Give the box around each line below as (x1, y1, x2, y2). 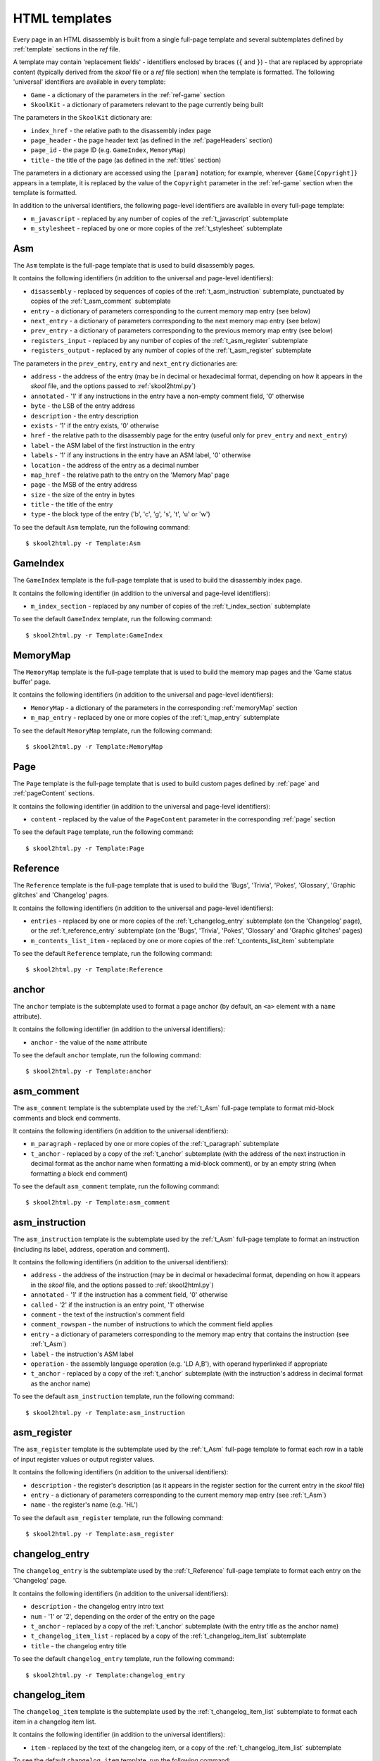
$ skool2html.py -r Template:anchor (25, 1067, 152, 1076)
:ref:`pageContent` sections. (13, 789, 95, 797)
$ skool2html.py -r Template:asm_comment (25, 1198, 170, 1207)
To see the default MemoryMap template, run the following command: (13, 726, 213, 735)
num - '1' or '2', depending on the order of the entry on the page (30, 1612, 215, 1620)
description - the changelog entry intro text (30, 1603, 165, 1611)
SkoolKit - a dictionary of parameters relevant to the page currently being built (30, 100, 264, 108)
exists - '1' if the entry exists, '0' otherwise (30, 421, 160, 430)
